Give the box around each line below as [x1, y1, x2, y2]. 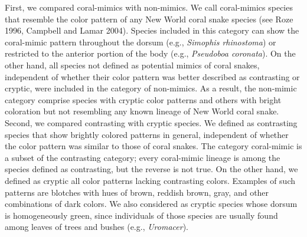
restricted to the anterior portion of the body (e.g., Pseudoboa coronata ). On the [5, 47, 296, 60]
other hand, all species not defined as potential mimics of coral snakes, [5, 58, 260, 71]
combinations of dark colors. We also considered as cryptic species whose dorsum [5, 197, 298, 210]
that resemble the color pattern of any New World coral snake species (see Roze [5, 12, 293, 25]
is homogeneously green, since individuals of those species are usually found [5, 209, 278, 221]
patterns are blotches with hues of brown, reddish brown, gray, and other [5, 186, 269, 198]
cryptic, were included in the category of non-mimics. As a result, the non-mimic [5, 82, 297, 94]
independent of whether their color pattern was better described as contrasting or [5, 70, 300, 83]
